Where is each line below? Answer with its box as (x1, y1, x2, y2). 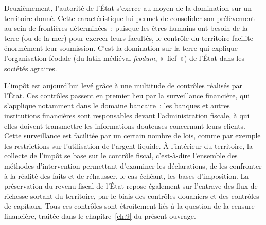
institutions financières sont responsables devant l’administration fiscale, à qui (4, 110, 250, 120)
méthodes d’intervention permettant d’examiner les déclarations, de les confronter (4, 160, 262, 171)
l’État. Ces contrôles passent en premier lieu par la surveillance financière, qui (4, 90, 250, 100)
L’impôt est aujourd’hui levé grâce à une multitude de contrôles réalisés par (4, 80, 243, 91)
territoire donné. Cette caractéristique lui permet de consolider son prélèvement (4, 12, 255, 23)
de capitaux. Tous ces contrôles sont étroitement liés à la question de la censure (4, 200, 255, 211)
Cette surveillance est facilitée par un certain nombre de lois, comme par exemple (4, 130, 261, 141)
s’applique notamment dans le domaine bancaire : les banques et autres (4, 100, 230, 111)
